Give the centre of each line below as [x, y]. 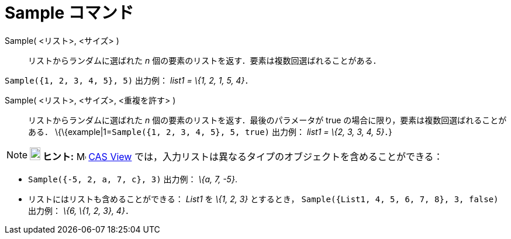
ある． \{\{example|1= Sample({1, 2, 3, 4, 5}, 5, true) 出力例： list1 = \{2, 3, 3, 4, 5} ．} [210, 131]
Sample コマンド [69, 13]
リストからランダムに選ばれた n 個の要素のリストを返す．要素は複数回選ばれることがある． [205, 60]
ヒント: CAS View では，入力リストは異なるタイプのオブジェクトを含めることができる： [243, 156]
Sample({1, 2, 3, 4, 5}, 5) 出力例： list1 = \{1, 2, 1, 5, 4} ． [129, 80]
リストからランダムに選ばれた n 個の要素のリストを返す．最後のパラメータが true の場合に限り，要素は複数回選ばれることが [267, 120]
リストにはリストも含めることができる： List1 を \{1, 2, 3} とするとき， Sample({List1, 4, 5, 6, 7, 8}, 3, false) [263, 199]
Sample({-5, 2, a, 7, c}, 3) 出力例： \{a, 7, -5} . [133, 179]
